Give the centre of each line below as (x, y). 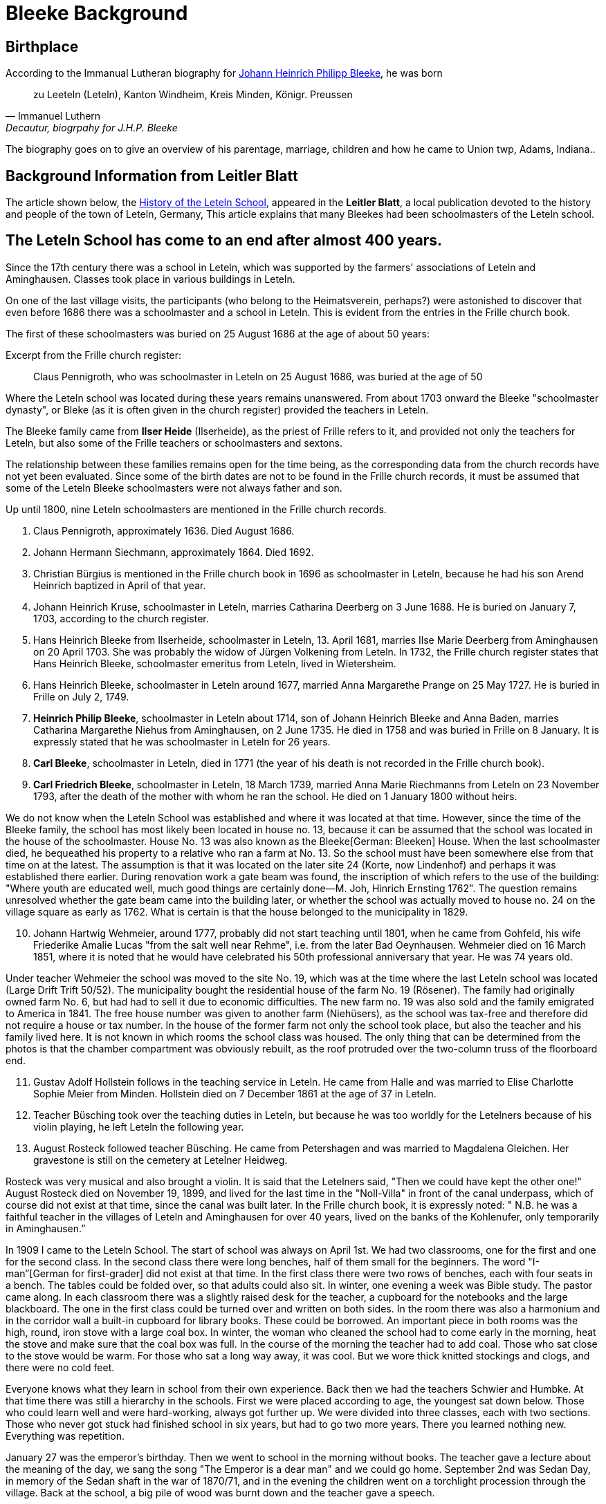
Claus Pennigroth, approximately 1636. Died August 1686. (164, 530)
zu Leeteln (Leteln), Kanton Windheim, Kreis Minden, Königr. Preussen (193, 95)
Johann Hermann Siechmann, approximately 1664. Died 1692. (174, 552)
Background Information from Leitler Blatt (152, 176)
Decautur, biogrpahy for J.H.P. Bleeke (92, 128)
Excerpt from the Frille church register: (94, 355)
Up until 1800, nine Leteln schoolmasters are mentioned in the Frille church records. (196, 509)
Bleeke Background (97, 13)
